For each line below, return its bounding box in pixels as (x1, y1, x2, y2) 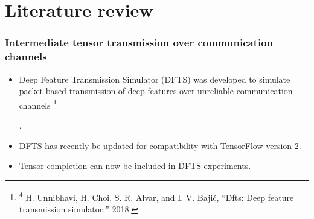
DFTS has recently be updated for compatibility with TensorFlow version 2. (19, 139, 301, 151)
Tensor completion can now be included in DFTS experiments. (19, 159, 251, 172)
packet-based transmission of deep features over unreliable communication (19, 84, 293, 97)
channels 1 (19, 97, 57, 111)
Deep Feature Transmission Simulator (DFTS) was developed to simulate (19, 72, 290, 85)
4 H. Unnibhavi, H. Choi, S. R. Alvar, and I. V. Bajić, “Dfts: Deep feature (19, 189, 294, 203)
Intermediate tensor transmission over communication (5, 35, 274, 50)
